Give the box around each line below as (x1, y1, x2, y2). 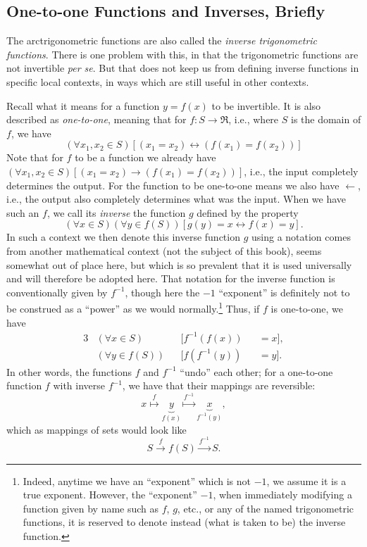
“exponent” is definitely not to (218, 284, 350, 299)
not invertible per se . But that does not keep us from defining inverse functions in (6, 61, 359, 75)
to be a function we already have (75, 150, 216, 165)
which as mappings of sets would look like (6, 422, 187, 436)
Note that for (6, 150, 63, 165)
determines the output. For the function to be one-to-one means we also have (6, 177, 340, 192)
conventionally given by (6, 284, 108, 299)
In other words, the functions (6, 364, 132, 379)
